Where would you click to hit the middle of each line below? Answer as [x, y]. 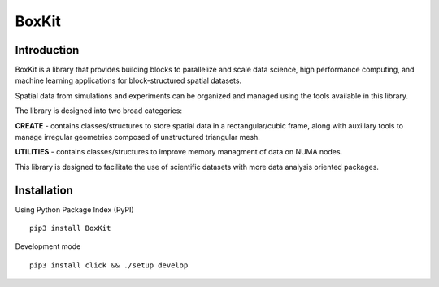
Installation [44, 190]
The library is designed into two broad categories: [99, 111]
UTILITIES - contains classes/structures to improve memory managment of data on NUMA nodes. [179, 152]
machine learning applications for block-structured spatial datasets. [128, 80]
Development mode [48, 246]
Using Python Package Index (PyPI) [74, 209]
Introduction [47, 50]
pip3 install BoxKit [70, 228]
